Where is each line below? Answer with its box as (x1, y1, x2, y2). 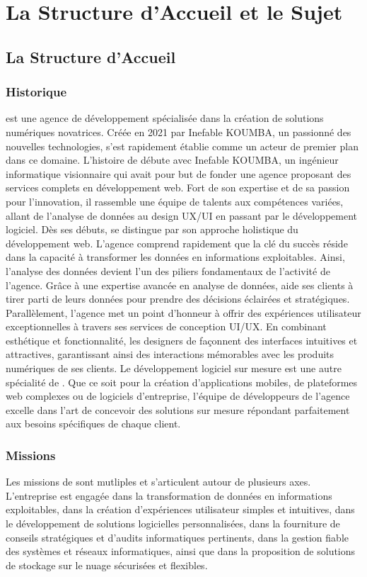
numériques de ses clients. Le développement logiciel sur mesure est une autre (6, 361, 342, 376)
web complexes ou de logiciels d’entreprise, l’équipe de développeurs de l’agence (6, 388, 350, 403)
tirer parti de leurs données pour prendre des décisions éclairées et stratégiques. (6, 291, 350, 306)
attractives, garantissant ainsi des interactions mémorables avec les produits (6, 347, 334, 362)
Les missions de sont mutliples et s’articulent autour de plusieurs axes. (6, 474, 311, 489)
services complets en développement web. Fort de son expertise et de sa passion (6, 180, 350, 195)
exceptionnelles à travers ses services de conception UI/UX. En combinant (6, 319, 327, 334)
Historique (6, 83, 67, 101)
